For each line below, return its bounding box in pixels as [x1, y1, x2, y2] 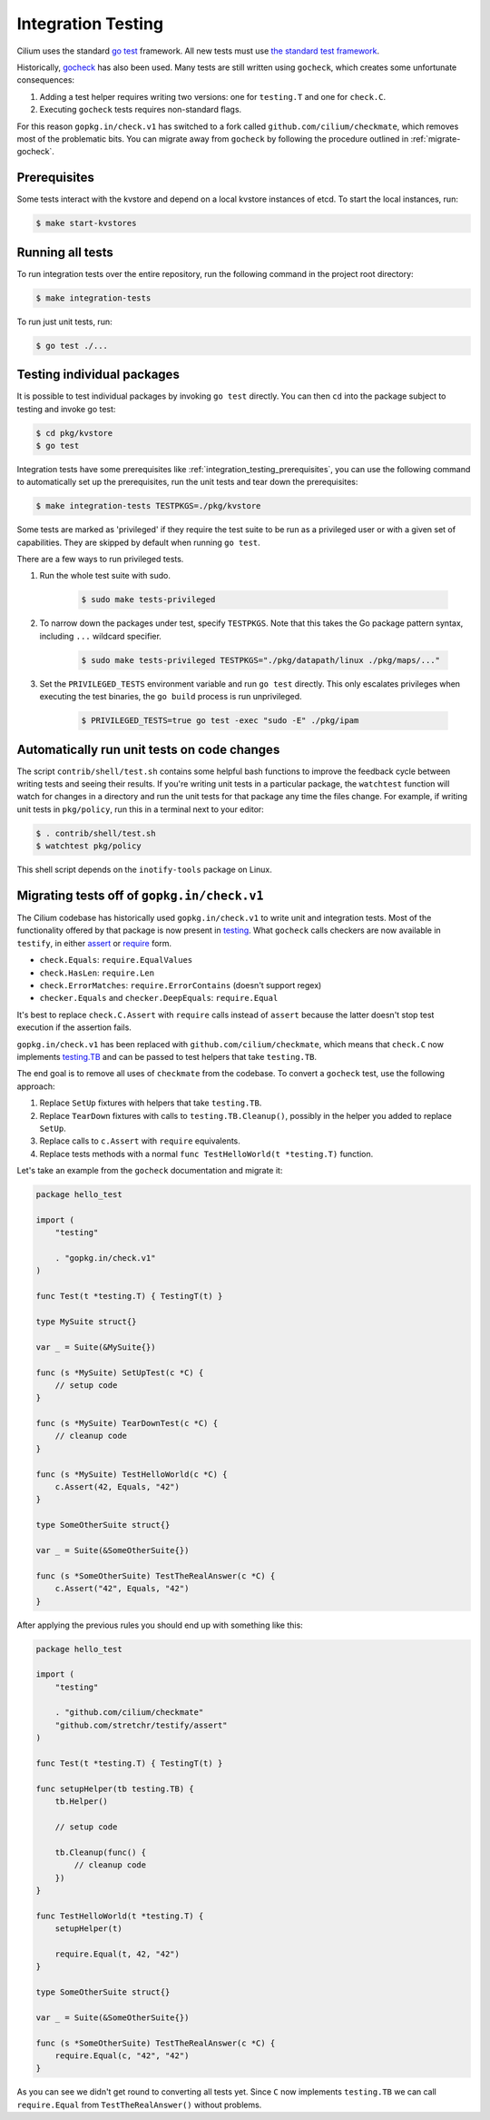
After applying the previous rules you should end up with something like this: [16, 1620, 303, 1630]
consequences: [16, 74, 75, 85]
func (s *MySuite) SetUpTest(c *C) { [35, 1367, 204, 1378]
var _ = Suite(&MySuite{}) [35, 1342, 156, 1352]
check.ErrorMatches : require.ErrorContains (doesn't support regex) [39, 980, 322, 990]
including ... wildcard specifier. [39, 630, 162, 641]
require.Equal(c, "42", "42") [54, 2051, 190, 2061]
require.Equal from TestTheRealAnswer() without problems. [16, 2099, 262, 2110]
